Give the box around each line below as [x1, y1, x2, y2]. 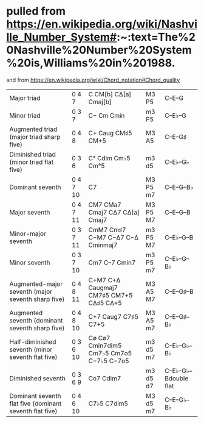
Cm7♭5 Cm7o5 [88, 349, 132, 357]
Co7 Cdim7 [88, 374, 121, 382]
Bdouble [165, 374, 189, 382]
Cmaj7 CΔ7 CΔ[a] [88, 208, 140, 216]
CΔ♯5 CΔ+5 [88, 299, 123, 307]
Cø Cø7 [88, 333, 110, 342]
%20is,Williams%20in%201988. [6, 56, 175, 70]
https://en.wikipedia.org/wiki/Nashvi [6, 17, 198, 31]
